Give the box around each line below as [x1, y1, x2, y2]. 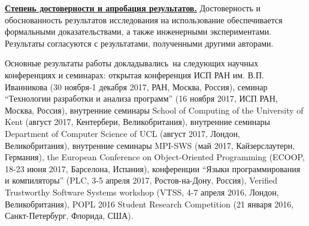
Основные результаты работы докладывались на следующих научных [5, 57, 259, 69]
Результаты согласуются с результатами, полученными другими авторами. [5, 36, 274, 49]
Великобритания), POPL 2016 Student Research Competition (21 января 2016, [5, 197, 294, 210]
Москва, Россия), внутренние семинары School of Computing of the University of [5, 103, 304, 116]
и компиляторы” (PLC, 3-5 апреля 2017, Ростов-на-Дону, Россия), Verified [5, 174, 277, 187]
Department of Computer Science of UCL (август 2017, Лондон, [5, 127, 240, 139]
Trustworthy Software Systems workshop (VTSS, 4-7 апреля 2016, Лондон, [5, 185, 279, 198]
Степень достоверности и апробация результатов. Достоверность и [5, 2, 261, 14]
